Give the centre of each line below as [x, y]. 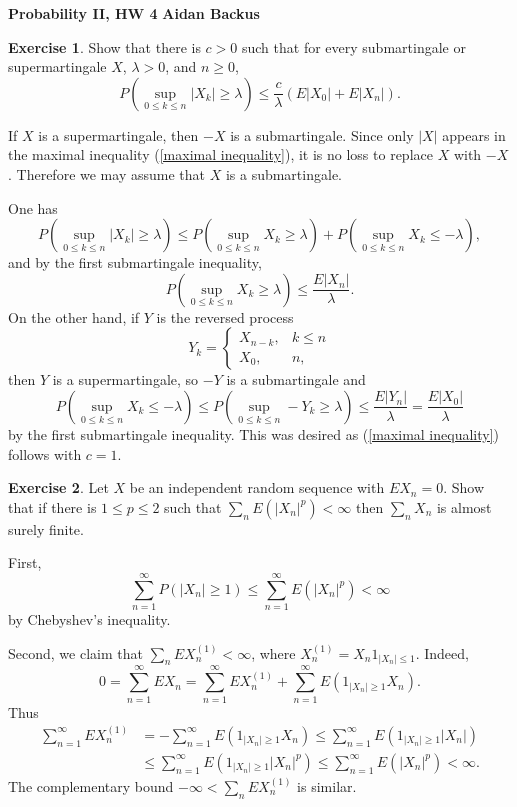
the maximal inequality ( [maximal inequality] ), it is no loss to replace [220, 154]
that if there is [52, 506]
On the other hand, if [74, 316]
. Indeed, [442, 652]
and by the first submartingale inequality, [135, 262]
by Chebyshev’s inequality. [89, 619]
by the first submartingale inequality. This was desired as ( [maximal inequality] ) [254, 433]
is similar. [327, 785]
